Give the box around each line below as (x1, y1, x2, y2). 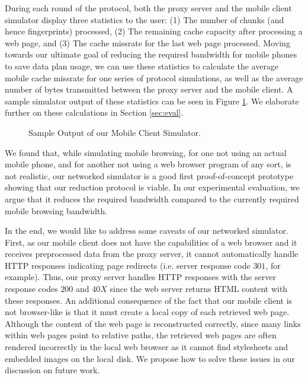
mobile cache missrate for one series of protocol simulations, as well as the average (5, 71, 303, 84)
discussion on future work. (5, 364, 100, 376)
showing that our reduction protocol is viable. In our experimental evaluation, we (5, 181, 300, 193)
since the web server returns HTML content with (110, 282, 288, 295)
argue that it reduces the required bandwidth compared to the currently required (5, 192, 299, 205)
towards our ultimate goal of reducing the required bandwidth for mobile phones (5, 48, 297, 61)
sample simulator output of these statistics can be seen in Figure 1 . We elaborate (5, 94, 299, 107)
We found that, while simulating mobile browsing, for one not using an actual (5, 146, 287, 158)
